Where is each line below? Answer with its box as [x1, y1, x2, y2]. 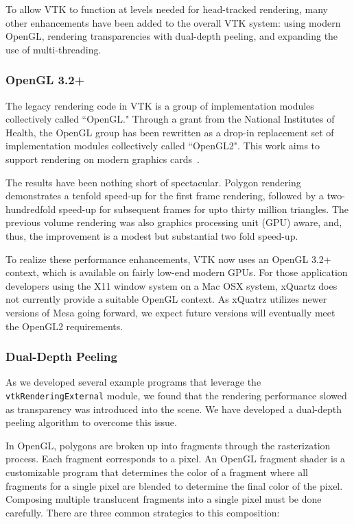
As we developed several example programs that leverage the [5, 375, 261, 389]
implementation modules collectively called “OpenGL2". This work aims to [5, 138, 320, 153]
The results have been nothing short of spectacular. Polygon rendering [5, 175, 301, 189]
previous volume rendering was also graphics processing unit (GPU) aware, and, [5, 215, 342, 229]
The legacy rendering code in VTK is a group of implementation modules [5, 98, 314, 112]
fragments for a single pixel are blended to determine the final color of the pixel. [5, 478, 343, 492]
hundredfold [5, 201, 56, 216]
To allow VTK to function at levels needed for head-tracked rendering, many [5, 2, 329, 16]
